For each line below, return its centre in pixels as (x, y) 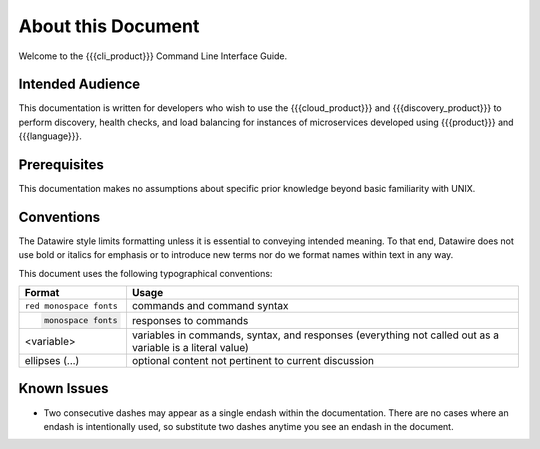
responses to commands (190, 320)
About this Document (109, 26)
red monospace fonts (71, 305)
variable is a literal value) (190, 347)
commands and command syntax (210, 306)
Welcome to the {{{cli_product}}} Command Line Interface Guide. (153, 56)
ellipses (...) (52, 360)
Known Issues (63, 388)
